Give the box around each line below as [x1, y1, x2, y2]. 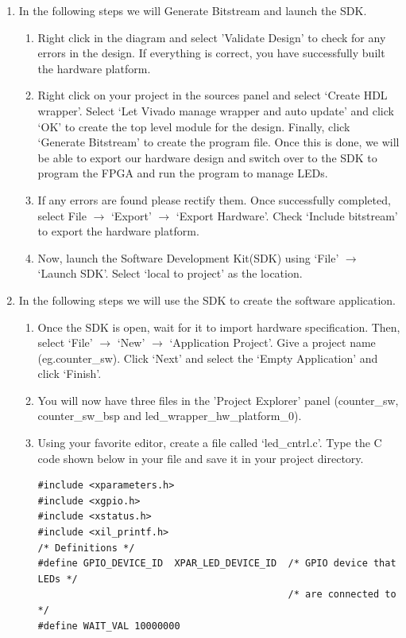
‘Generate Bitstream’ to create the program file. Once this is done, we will [37, 134, 400, 150]
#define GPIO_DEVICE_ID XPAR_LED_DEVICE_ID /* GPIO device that [37, 558, 396, 570]
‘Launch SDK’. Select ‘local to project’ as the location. [37, 265, 303, 282]
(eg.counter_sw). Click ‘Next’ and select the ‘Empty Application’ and [37, 349, 378, 366]
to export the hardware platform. [37, 223, 199, 239]
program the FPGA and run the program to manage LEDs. [37, 165, 328, 181]
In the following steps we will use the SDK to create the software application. [18, 291, 396, 308]
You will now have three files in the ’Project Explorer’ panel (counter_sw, [37, 391, 399, 408]
